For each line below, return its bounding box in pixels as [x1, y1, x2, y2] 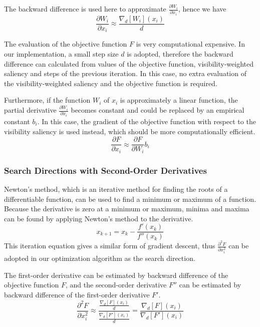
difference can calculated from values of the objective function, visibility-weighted [4, 58, 254, 69]
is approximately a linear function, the [120, 95, 238, 105]
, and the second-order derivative [65, 279, 167, 290]
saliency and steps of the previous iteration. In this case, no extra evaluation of [4, 68, 246, 79]
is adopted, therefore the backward [127, 49, 233, 59]
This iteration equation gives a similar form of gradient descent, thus [4, 240, 215, 251]
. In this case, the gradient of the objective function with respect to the [37, 116, 256, 126]
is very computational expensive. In [136, 39, 245, 49]
